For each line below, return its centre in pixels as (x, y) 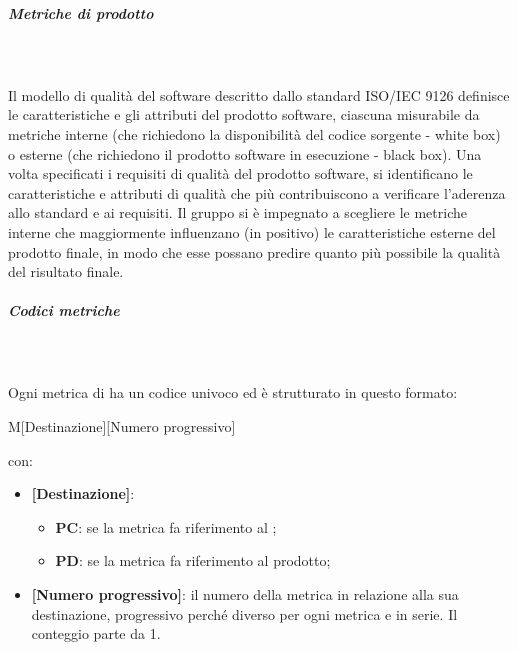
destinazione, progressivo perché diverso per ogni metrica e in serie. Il (244, 613)
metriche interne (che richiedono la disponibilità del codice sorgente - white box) (254, 133)
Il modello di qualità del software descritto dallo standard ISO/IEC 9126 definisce (259, 94)
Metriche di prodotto (81, 12)
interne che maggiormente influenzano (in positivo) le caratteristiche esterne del (252, 231)
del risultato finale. (66, 271)
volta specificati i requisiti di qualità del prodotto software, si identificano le (240, 173)
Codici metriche (64, 310)
